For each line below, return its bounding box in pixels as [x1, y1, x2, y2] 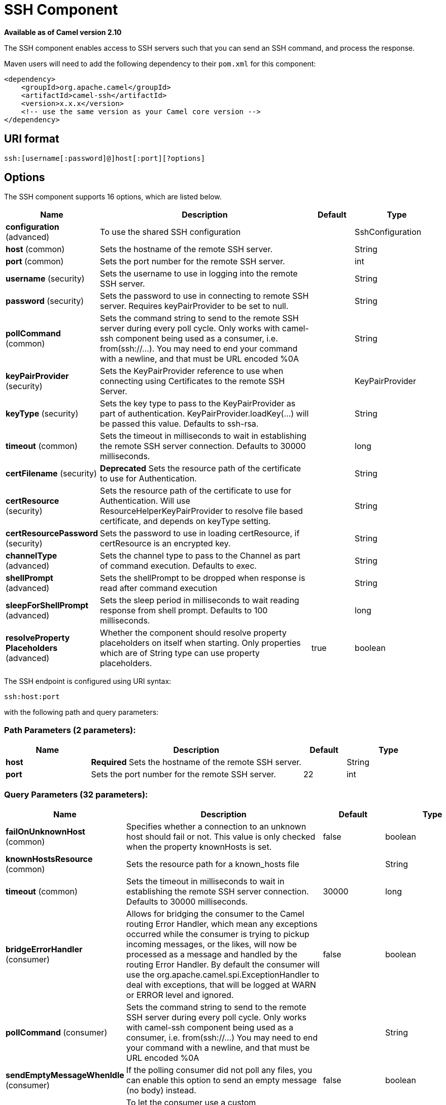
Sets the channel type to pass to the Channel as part [100, 550, 300, 561]
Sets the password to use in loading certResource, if [100, 528, 300, 539]
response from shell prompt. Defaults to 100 [100, 605, 268, 616]
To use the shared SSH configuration [100, 227, 241, 237]
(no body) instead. [126, 1085, 196, 1095]
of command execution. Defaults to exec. [100, 561, 257, 571]
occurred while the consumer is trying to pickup [126, 928, 310, 939]
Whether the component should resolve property [100, 628, 287, 638]
